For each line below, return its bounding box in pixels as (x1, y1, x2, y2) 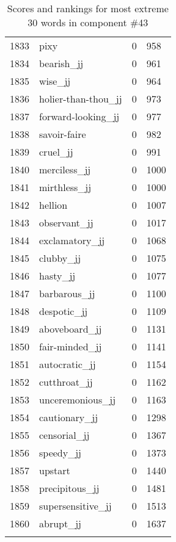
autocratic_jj (39, 357, 96, 371)
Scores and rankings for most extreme (7, 1, 169, 15)
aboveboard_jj (39, 322, 102, 336)
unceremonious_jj (39, 392, 116, 406)
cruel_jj (39, 145, 73, 159)
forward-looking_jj (39, 109, 120, 123)
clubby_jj (39, 251, 81, 265)
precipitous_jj (39, 481, 100, 495)
